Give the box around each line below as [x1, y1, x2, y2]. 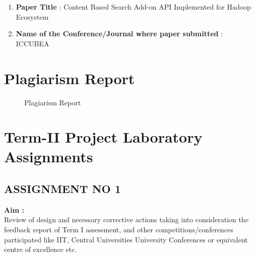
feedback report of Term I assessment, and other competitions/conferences [4, 224, 233, 235]
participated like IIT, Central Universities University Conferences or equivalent [4, 234, 248, 244]
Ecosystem [16, 11, 49, 22]
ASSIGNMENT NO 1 [4, 181, 121, 197]
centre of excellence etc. [4, 244, 77, 254]
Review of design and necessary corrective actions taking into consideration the [4, 214, 248, 225]
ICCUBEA [16, 38, 49, 48]
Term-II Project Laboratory [4, 126, 203, 147]
